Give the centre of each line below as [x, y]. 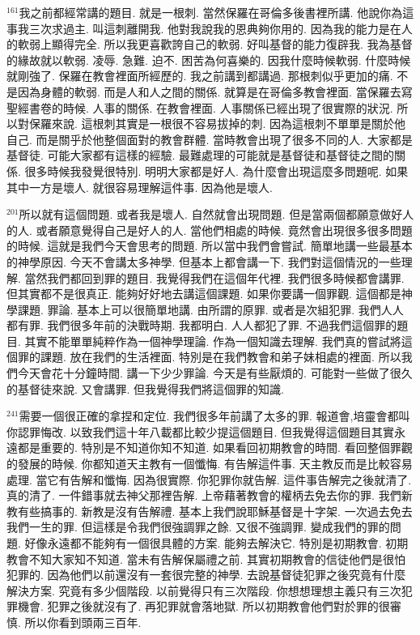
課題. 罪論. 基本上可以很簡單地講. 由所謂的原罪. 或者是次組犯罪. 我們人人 [210, 309]
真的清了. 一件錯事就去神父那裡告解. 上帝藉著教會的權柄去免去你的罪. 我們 [204, 495]
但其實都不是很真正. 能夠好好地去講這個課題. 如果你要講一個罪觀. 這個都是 [204, 294]
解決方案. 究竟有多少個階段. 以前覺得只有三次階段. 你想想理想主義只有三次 [204, 590]
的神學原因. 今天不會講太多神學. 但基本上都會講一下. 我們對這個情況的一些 [204, 261]
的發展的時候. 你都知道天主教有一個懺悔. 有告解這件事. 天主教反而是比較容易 [210, 464]
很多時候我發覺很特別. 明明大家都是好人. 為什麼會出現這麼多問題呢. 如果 [216, 170]
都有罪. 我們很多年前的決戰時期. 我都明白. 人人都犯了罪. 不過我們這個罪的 [202, 325]
